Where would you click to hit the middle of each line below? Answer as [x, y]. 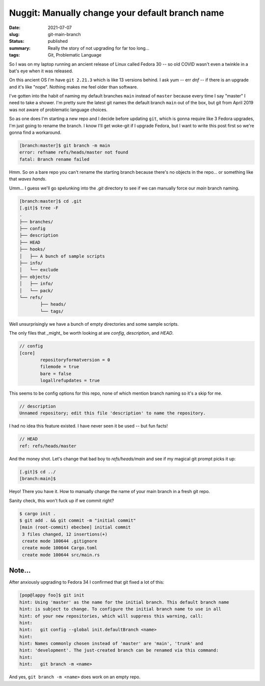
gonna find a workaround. [35, 132]
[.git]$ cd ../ [38, 472]
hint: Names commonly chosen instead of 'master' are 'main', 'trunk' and [111, 644]
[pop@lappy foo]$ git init [52, 595]
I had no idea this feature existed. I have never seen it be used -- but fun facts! [88, 426]
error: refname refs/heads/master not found [74, 152]
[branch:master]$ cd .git [51, 201]
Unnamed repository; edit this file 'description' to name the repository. [113, 413]
